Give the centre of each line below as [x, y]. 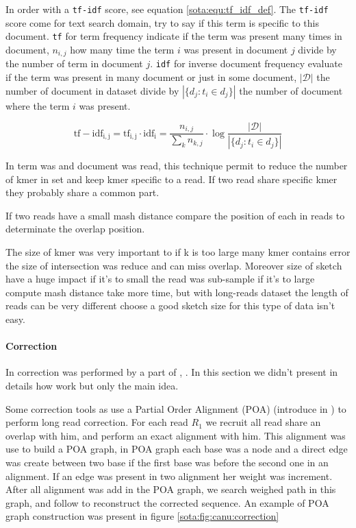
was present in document [236, 49]
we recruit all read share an [263, 422]
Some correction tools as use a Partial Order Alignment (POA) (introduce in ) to [176, 408]
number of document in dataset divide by [92, 90]
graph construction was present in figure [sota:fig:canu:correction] [142, 516]
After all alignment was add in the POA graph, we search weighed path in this [171, 489]
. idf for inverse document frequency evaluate [246, 63]
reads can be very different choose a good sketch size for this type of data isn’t [170, 305]
